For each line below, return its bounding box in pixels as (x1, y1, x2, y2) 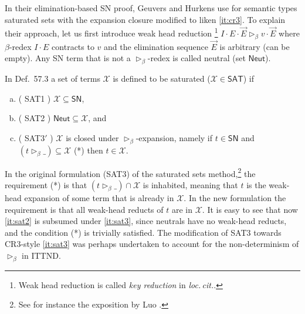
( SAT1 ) (18, 92, 51, 104)
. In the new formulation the (184, 192, 286, 204)
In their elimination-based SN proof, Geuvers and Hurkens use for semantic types (5, 2, 297, 14)
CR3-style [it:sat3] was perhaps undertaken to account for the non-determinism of (5, 238, 299, 250)
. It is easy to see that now (202, 203, 298, 215)
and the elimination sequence (104, 40, 208, 52)
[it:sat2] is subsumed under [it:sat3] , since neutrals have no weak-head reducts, (5, 215, 287, 227)
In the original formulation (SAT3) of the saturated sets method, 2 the (5, 165, 256, 179)
